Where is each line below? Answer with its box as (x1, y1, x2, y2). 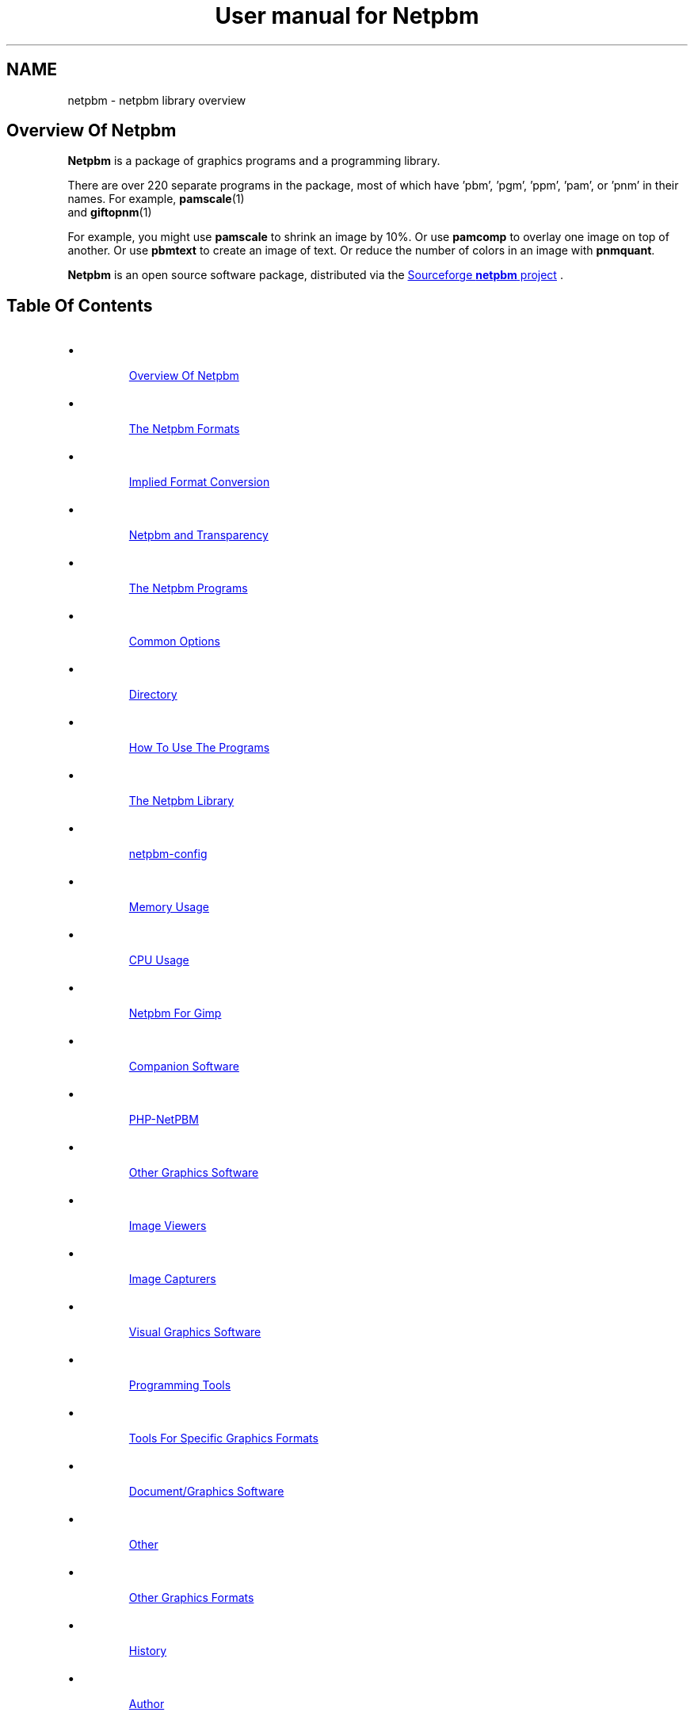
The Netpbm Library (128, 794, 235, 808)
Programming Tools (128, 1378, 231, 1392)
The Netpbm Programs (128, 581, 248, 596)
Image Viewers (128, 1219, 207, 1233)
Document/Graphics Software (128, 1484, 284, 1499)
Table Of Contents (6, 295, 153, 316)
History (128, 1644, 167, 1658)
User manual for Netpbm (215, 2, 479, 29)
